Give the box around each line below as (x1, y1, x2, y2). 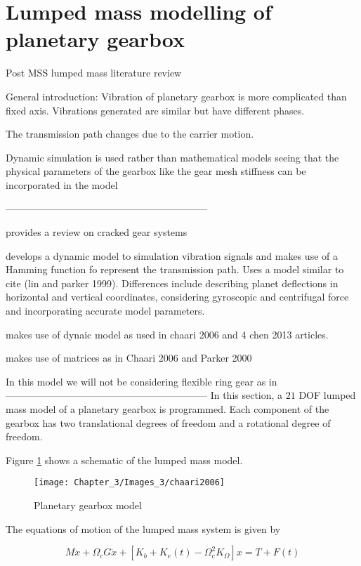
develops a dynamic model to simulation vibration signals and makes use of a (6, 248, 338, 263)
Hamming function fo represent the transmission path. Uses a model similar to (6, 262, 344, 277)
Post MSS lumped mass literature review (6, 65, 182, 80)
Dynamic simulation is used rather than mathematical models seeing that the (6, 150, 339, 164)
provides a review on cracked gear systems (6, 225, 188, 239)
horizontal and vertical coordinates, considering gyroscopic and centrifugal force (6, 289, 349, 304)
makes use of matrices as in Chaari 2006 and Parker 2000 (6, 350, 252, 365)
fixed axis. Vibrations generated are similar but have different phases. (6, 103, 305, 117)
